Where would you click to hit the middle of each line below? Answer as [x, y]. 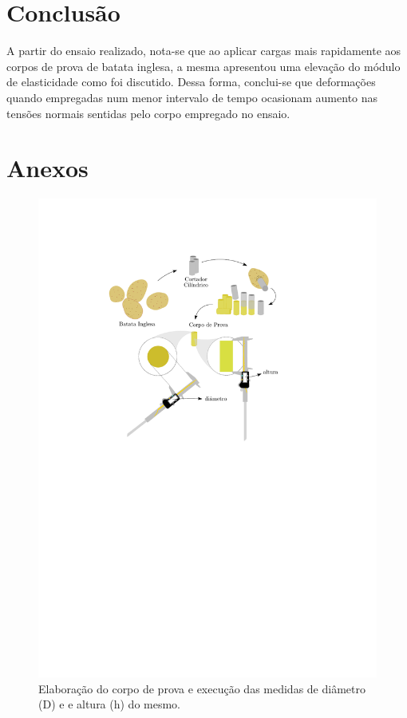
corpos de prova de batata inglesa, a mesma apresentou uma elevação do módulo [203, 66]
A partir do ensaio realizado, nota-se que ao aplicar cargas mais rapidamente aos [204, 51]
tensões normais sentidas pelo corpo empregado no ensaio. [148, 113]
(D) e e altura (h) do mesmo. [110, 704]
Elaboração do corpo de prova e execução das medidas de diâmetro [202, 688]
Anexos [47, 168]
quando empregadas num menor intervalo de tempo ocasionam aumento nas [192, 97]
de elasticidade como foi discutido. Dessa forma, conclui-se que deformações [191, 82]
